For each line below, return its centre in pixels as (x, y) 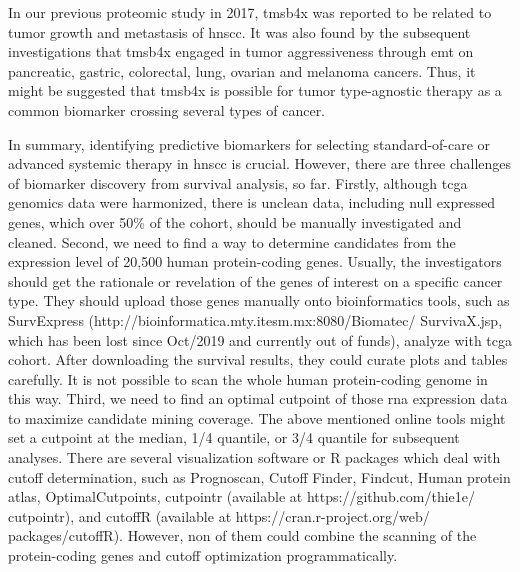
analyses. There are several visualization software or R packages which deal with (254, 457)
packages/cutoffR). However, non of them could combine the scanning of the (242, 535)
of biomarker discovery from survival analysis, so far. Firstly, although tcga (238, 182)
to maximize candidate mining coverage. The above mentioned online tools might (257, 417)
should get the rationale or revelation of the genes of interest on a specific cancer (255, 280)
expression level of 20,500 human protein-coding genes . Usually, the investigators (255, 261)
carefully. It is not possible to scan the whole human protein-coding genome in (248, 378)
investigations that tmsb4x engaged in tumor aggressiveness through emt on (241, 51)
